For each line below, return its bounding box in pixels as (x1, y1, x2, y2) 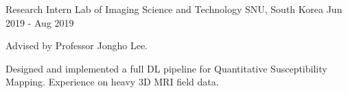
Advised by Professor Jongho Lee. (5, 38, 148, 53)
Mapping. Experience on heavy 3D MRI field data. (5, 75, 219, 89)
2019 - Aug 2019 (5, 15, 74, 29)
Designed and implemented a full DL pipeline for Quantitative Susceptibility (5, 61, 327, 75)
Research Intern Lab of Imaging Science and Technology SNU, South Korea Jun (5, 2, 343, 16)
